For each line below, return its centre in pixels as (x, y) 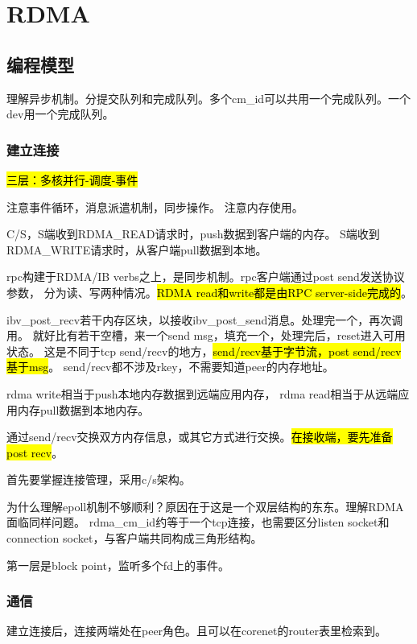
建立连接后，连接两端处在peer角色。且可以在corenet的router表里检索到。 (196, 631)
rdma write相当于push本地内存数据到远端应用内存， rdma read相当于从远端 (202, 393)
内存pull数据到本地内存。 (83, 409)
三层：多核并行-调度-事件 (72, 179)
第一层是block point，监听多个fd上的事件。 (118, 565)
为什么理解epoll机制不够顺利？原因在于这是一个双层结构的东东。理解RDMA (205, 506)
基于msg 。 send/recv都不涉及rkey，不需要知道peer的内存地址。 (170, 367)
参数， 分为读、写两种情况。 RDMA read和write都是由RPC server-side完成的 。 (209, 292)
